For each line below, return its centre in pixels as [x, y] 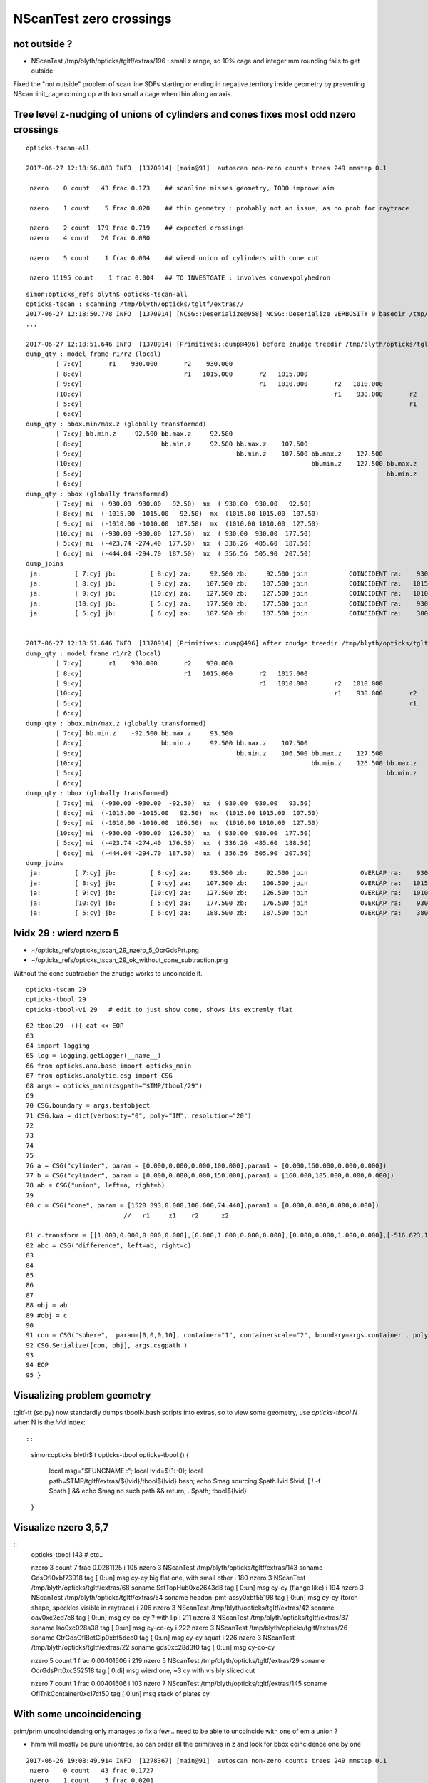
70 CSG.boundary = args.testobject [88, 1106]
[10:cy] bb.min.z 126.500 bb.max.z [236, 763]
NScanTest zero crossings [92, 19]
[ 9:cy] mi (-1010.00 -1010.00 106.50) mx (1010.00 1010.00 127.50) [188, 823]
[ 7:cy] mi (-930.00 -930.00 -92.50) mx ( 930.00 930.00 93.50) [184, 803]
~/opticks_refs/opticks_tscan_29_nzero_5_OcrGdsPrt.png [115, 950]
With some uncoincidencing [77, 1714]
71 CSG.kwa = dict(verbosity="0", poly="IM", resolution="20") [139, 1115]
